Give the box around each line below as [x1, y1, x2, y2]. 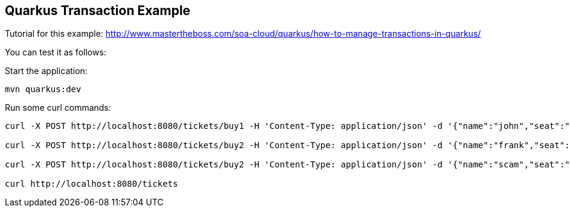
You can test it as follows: [5, 47, 106, 58]
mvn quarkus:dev [5, 84, 82, 95]
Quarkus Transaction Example [5, 3, 191, 18]
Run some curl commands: [5, 102, 111, 113]
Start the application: [5, 66, 88, 76]
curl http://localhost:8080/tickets [5, 179, 178, 189]
